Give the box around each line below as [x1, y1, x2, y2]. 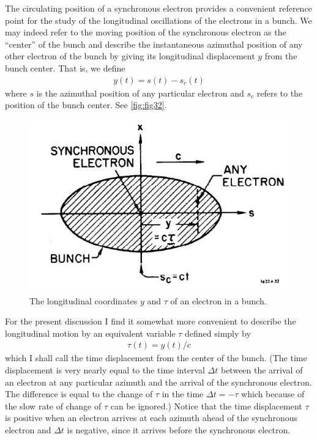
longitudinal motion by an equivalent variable [5, 326, 176, 339]
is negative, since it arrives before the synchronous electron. [67, 423, 291, 436]
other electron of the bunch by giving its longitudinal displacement [5, 50, 255, 62]
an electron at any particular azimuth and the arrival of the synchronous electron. [5, 375, 312, 388]
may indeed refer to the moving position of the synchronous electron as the [5, 26, 286, 38]
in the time [162, 387, 204, 400]
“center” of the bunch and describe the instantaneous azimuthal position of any [5, 37, 303, 50]
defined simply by [184, 326, 251, 339]
